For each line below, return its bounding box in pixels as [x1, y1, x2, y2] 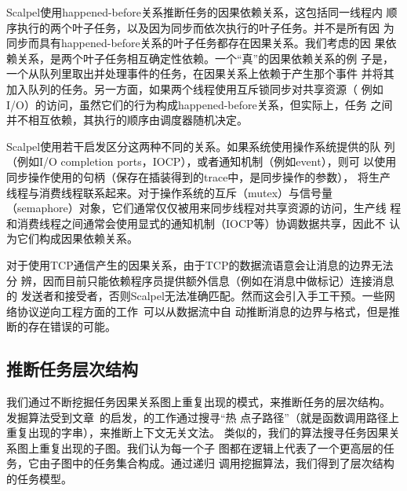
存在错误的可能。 [27, 318, 116, 335]
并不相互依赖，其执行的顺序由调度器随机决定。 [6, 112, 248, 128]
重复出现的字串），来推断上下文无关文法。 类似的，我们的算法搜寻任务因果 [6, 424, 389, 441]
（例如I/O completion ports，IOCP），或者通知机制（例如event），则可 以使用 [6, 153, 397, 170]
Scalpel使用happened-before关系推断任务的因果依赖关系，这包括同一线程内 [6, 4, 383, 20]
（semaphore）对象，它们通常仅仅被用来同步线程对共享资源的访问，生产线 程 [6, 200, 402, 216]
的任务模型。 [6, 471, 72, 487]
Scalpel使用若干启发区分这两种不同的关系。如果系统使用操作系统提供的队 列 [6, 137, 395, 154]
